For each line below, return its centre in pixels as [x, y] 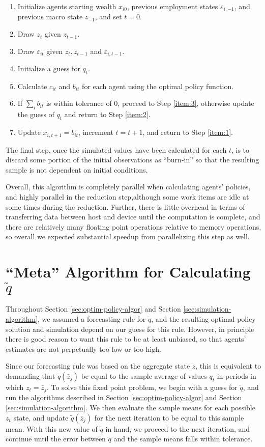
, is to [240, 149]
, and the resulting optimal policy [203, 319]
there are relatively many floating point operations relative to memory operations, [134, 226]
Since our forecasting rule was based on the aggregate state [98, 366]
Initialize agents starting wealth [67, 6]
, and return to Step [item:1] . [188, 132]
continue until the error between [56, 439]
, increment [96, 132]
